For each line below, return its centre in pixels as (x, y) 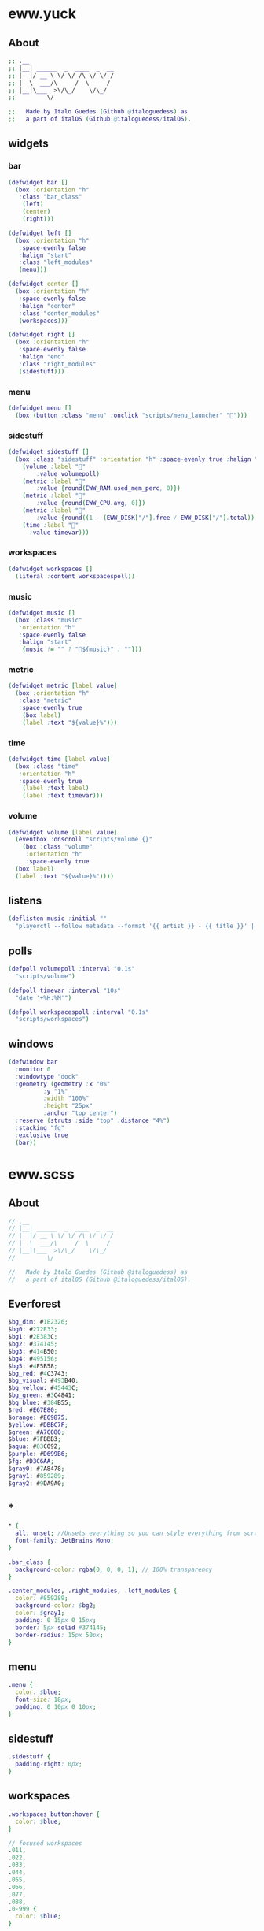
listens (25, 901)
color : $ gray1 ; (40, 1613)
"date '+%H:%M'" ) (44, 997)
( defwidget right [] (42, 335)
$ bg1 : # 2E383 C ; (33, 1337)
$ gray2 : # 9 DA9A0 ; (37, 1483)
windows (31, 1043)
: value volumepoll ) (68, 473)
